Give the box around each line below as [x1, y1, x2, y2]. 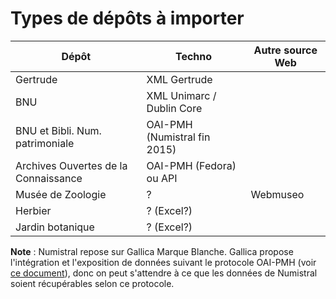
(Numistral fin [146, 130, 211, 144]
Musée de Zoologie [15, 187, 107, 201]
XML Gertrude [146, 72, 213, 86]
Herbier [15, 203, 52, 217]
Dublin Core [146, 101, 203, 115]
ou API [146, 171, 178, 185]
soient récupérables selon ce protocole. [10, 277, 175, 289]
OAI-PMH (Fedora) [146, 158, 237, 172]
